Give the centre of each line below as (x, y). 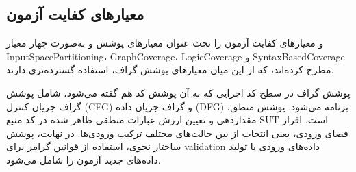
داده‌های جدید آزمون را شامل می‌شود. (84, 159)
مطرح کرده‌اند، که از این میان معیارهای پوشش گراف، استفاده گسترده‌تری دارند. (170, 70)
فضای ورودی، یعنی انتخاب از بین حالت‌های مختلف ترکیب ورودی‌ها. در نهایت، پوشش (177, 133)
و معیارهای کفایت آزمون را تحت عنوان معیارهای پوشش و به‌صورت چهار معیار (165, 43)
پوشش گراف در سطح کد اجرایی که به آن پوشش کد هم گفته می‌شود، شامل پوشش (178, 92)
